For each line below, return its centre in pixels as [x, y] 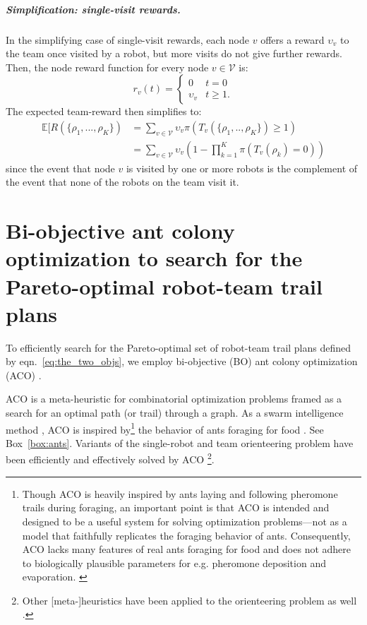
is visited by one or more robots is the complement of [242, 168]
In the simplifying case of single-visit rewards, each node [128, 39]
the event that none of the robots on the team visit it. [122, 182]
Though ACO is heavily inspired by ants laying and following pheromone [180, 493]
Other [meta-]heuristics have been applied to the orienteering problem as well [189, 600]
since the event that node [60, 168]
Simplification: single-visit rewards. [93, 9]
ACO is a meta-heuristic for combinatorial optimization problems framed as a [174, 399]
